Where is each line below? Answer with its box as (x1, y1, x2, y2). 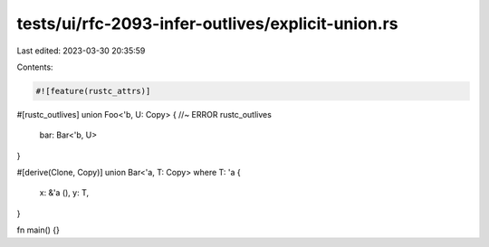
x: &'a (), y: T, (39, 187, 90, 198)
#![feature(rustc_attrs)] (35, 86, 151, 96)
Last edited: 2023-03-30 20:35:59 (16, 45, 146, 56)
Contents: (16, 62, 53, 72)
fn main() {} (16, 224, 61, 235)
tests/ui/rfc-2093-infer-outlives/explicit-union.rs (16, 14, 398, 33)
